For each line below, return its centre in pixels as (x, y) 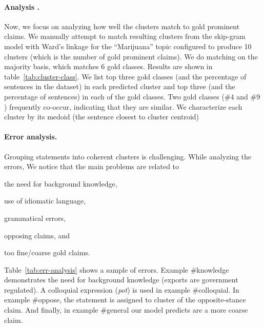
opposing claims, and (37, 235)
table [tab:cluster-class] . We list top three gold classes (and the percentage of (125, 76)
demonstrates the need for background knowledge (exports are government (121, 280)
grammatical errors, (35, 218)
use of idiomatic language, (45, 201)
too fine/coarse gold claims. (47, 252)
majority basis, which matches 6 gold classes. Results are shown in (108, 66)
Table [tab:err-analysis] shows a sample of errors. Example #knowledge (117, 269)
